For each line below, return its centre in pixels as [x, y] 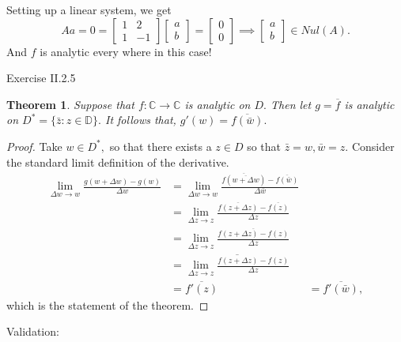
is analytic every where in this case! [126, 51]
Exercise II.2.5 [41, 78]
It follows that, [140, 120]
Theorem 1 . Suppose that [70, 104]
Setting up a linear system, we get [89, 9]
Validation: [33, 331]
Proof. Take [34, 146]
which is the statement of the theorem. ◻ [108, 304]
